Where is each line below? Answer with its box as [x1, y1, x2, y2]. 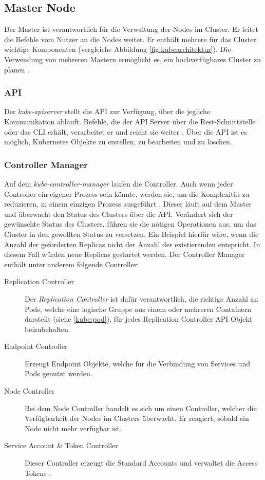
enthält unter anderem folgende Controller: [4, 259, 139, 269]
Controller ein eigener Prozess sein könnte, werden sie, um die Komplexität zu [4, 188, 250, 199]
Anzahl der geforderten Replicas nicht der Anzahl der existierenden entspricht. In [4, 238, 260, 249]
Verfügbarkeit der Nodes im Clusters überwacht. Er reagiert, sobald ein [25, 413, 249, 423]
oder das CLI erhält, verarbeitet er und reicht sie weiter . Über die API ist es [4, 126, 248, 137]
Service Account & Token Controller [4, 440, 118, 451]
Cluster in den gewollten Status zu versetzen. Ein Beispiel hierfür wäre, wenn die [4, 228, 259, 239]
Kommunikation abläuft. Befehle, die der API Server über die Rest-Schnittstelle [4, 116, 256, 126]
